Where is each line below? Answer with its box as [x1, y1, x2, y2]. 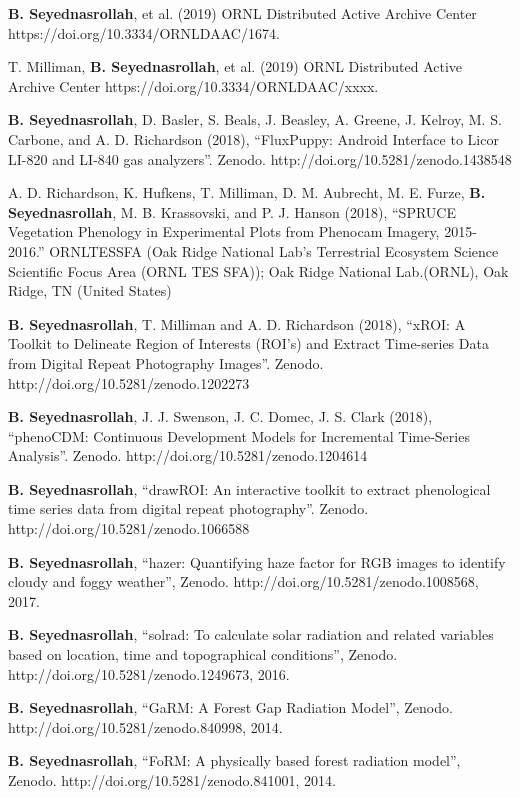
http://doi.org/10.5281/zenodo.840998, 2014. [8, 716, 283, 737]
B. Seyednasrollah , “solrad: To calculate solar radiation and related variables [8, 624, 494, 645]
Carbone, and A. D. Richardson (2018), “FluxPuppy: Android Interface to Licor [8, 128, 499, 149]
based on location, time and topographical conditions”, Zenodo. [8, 644, 398, 665]
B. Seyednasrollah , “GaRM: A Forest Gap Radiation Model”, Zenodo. [8, 697, 453, 718]
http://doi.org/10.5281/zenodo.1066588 [8, 518, 250, 539]
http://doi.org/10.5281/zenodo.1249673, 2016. [8, 663, 290, 684]
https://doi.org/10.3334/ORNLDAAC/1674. [8, 22, 280, 43]
